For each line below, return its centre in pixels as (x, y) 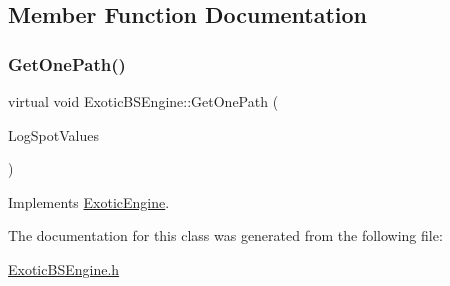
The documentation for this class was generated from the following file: (225, 235)
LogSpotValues (53, 134)
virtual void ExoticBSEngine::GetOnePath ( (143, 101)
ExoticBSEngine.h (64, 268)
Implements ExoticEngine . (89, 201)
